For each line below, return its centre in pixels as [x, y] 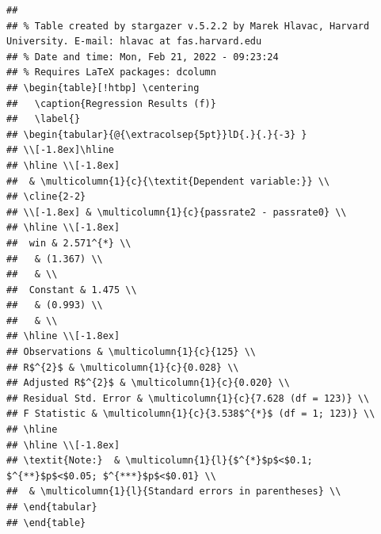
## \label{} [44, 119]
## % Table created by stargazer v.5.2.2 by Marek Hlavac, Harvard [188, 26]
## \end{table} [46, 523]
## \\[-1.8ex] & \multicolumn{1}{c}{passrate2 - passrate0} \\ [177, 212]
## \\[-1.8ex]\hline [61, 150]
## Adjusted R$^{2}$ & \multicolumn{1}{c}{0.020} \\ [148, 383]
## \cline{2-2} [46, 197]
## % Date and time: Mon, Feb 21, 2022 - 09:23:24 [143, 57]
